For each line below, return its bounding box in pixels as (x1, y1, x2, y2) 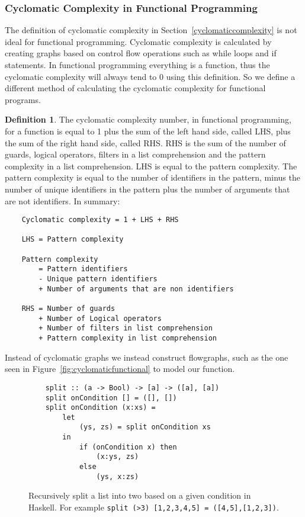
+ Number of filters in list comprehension (38, 324, 213, 333)
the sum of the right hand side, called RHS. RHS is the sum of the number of (5, 136, 286, 149)
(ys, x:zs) (96, 472, 139, 481)
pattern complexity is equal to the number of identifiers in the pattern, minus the (5, 171, 300, 184)
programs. (5, 93, 41, 105)
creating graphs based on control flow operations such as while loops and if (5, 47, 277, 59)
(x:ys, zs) (96, 452, 139, 461)
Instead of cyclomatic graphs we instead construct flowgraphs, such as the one (5, 351, 288, 363)
